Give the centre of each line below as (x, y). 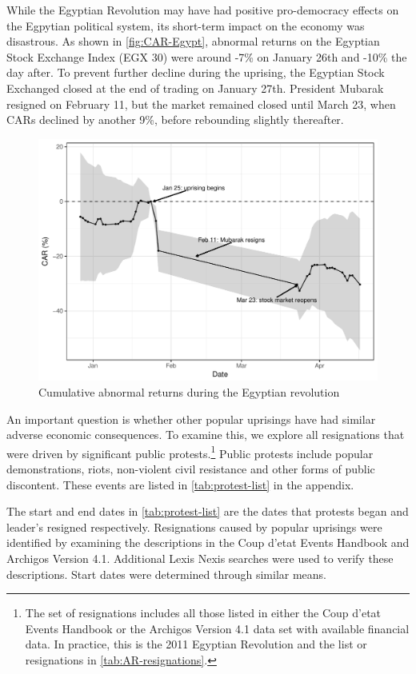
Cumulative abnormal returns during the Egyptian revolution (189, 392)
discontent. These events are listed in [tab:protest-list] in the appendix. (180, 484)
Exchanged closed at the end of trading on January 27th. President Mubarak (195, 88)
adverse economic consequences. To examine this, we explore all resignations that (206, 435)
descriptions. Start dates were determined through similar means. (167, 574)
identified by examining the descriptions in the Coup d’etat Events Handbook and (208, 542)
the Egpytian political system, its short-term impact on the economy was (186, 25)
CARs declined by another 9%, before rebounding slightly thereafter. (175, 120)
